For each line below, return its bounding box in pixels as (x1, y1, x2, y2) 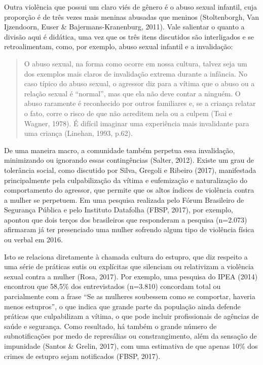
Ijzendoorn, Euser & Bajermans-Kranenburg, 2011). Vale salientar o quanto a (4, 21, 245, 32)
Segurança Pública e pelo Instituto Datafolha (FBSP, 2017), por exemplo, (4, 204, 233, 215)
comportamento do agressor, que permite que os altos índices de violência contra (4, 185, 254, 195)
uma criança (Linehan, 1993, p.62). (24, 128, 133, 138)
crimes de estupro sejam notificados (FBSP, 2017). (4, 350, 161, 361)
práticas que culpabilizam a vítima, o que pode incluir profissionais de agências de (4, 311, 259, 321)
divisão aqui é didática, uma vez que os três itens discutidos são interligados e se (4, 31, 254, 42)
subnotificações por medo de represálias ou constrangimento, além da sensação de (4, 331, 257, 341)
